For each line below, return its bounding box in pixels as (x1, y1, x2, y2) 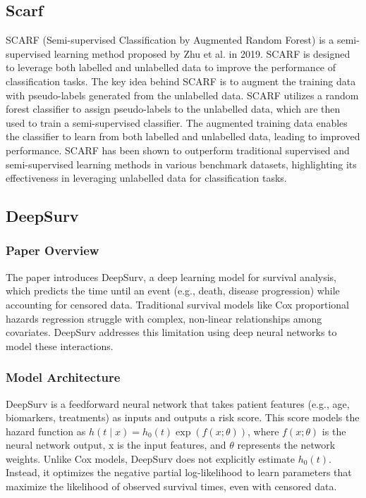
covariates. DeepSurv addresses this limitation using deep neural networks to (6, 325, 337, 340)
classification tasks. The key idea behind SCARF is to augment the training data (6, 73, 356, 88)
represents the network (237, 437, 336, 452)
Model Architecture (6, 368, 121, 386)
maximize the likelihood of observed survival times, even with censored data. (6, 479, 337, 494)
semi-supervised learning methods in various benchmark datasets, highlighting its (6, 156, 357, 171)
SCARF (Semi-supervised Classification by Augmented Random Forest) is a (6, 32, 334, 47)
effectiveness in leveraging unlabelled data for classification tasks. (6, 170, 287, 185)
